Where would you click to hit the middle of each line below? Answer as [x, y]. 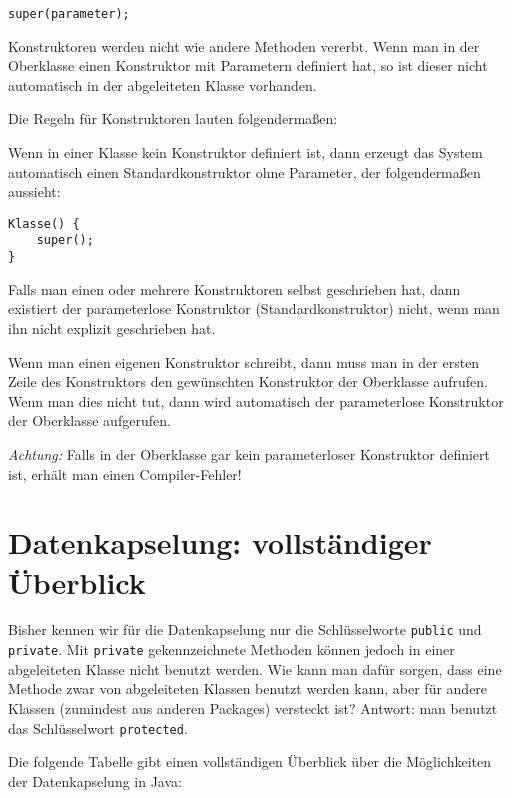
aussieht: [34, 191]
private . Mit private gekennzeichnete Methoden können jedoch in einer [231, 649]
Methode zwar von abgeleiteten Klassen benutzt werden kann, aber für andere [248, 688]
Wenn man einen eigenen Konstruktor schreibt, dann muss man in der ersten [244, 361]
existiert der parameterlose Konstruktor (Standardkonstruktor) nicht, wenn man [254, 308]
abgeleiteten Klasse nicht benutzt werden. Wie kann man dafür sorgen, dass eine [255, 668]
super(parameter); [69, 14]
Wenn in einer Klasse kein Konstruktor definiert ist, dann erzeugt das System [245, 152]
